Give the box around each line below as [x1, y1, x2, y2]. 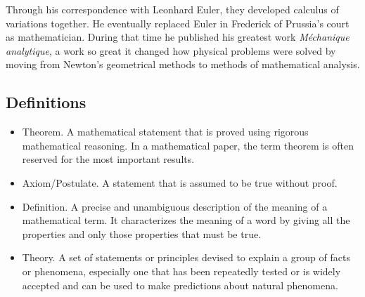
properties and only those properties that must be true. [22, 226, 262, 241]
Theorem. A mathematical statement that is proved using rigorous [22, 124, 309, 139]
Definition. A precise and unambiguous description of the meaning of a [22, 199, 328, 213]
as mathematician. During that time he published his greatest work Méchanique [6, 29, 350, 44]
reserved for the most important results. [22, 152, 195, 166]
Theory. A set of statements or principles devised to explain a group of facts [22, 250, 350, 265]
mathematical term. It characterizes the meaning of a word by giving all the [22, 213, 350, 227]
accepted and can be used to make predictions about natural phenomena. [22, 277, 338, 292]
